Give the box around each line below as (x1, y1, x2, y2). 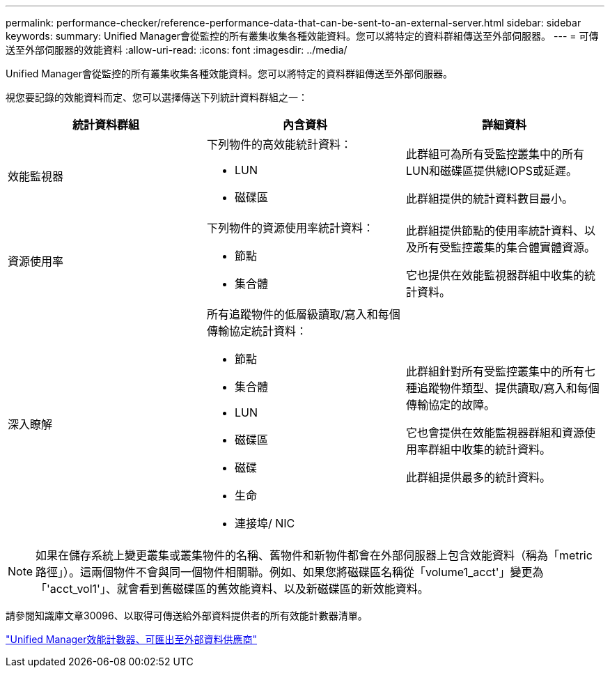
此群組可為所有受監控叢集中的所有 (405, 147, 584, 161)
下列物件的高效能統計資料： (206, 137, 352, 151)
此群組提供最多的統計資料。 (405, 470, 551, 484)
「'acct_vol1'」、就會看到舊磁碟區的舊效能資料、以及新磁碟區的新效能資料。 (36, 582, 429, 596)
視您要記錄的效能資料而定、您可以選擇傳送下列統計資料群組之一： (6, 91, 308, 103)
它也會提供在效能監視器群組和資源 (405, 426, 584, 440)
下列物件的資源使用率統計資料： (206, 221, 374, 235)
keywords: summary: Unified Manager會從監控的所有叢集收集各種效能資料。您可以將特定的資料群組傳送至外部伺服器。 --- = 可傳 (6, 30, 599, 42)
